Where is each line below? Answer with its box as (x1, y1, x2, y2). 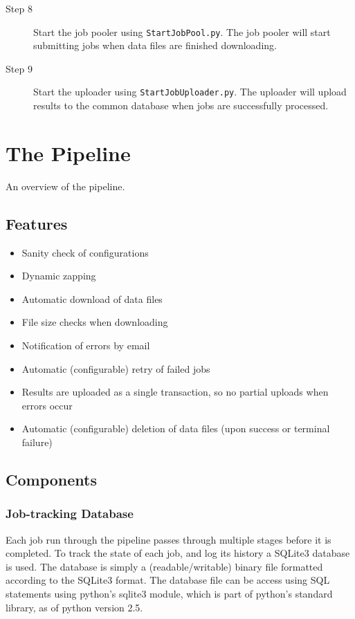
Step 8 (6, 1, 33, 15)
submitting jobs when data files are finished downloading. (33, 38, 277, 53)
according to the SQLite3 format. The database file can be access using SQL (6, 573, 330, 587)
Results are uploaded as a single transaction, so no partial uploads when (21, 385, 329, 399)
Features (6, 212, 68, 234)
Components (6, 468, 97, 490)
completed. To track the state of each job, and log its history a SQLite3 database (6, 546, 350, 560)
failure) (21, 434, 53, 449)
